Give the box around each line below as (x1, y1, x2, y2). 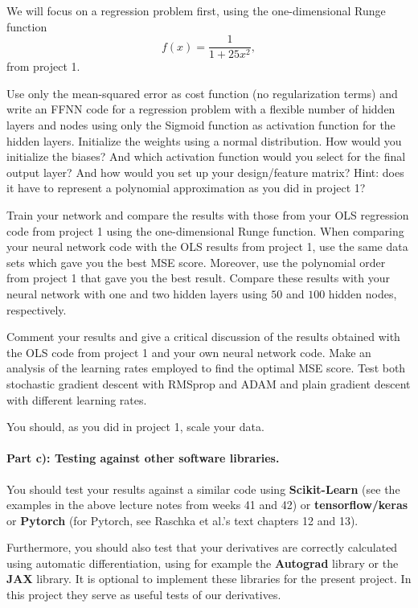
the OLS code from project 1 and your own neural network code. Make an (6, 343, 371, 360)
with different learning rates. (6, 391, 147, 408)
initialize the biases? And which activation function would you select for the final (6, 148, 406, 165)
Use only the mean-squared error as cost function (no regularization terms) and (6, 84, 398, 101)
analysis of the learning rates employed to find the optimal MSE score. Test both (6, 359, 406, 376)
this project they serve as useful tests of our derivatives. (6, 586, 281, 603)
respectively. (6, 301, 67, 318)
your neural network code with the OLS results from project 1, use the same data (6, 238, 408, 255)
